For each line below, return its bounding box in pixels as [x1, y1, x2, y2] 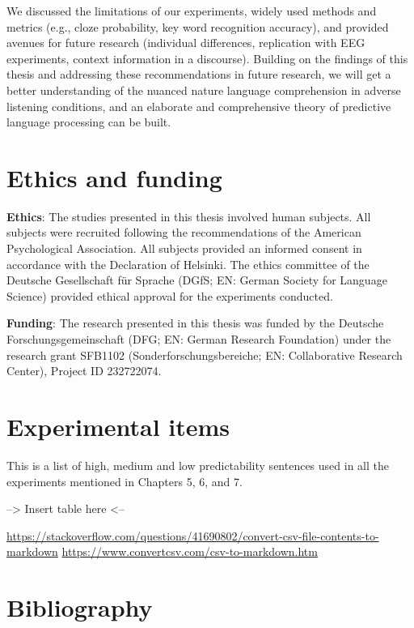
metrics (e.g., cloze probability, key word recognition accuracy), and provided [6, 18, 389, 35]
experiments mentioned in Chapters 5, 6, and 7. [6, 472, 243, 489]
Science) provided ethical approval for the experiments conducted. [6, 287, 333, 304]
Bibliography [6, 591, 153, 624]
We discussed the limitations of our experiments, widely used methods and [6, 2, 377, 19]
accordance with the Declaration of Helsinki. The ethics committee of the [6, 255, 370, 272]
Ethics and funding [6, 160, 222, 194]
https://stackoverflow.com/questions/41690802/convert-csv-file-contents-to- [6, 527, 379, 544]
